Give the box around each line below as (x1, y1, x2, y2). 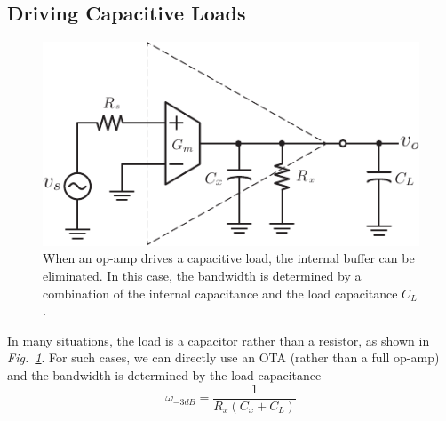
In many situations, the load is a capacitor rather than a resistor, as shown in (7, 330, 430, 349)
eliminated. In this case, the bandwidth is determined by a (43, 266, 362, 285)
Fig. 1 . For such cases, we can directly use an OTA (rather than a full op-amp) (7, 348, 440, 367)
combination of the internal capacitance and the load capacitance (43, 283, 398, 302)
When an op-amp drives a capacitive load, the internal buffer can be (43, 249, 415, 267)
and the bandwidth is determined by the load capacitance (7, 366, 322, 385)
